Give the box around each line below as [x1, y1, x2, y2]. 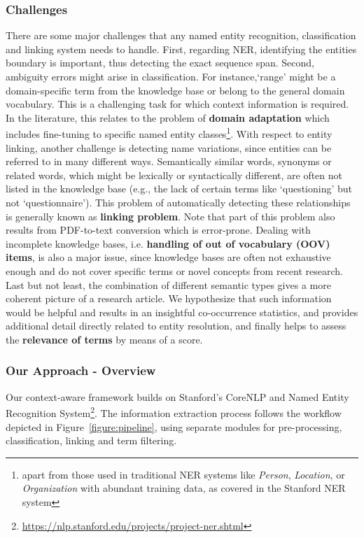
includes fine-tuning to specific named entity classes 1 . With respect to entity [6, 125, 332, 141]
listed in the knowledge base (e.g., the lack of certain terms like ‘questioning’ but [6, 181, 353, 196]
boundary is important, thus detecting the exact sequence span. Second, [6, 55, 315, 70]
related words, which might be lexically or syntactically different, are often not [6, 167, 343, 182]
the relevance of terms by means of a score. [6, 332, 203, 346]
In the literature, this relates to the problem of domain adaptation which [6, 110, 330, 125]
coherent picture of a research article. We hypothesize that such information [6, 291, 332, 306]
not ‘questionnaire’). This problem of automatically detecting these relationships [6, 195, 351, 209]
